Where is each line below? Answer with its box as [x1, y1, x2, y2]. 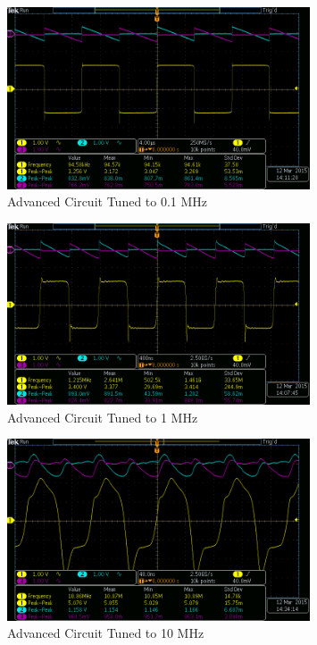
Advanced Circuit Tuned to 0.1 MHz [7, 192, 208, 211]
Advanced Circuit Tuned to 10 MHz [7, 624, 204, 642]
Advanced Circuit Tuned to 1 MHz [7, 407, 198, 426]
